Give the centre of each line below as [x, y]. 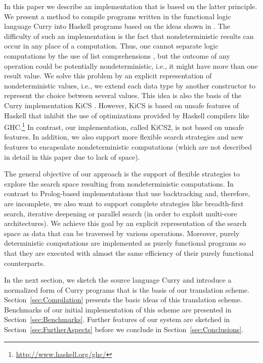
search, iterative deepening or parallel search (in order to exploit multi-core [121, 213]
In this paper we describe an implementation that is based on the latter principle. [131, 6]
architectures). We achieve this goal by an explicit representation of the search [125, 223]
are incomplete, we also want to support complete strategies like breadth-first [124, 203]
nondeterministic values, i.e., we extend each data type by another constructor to [130, 85]
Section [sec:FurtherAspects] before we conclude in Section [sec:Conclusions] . [124, 329]
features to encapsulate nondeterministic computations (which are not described [128, 146]
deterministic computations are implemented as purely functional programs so [125, 243]
